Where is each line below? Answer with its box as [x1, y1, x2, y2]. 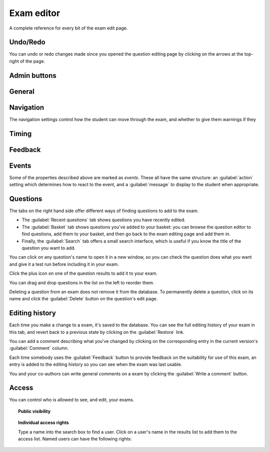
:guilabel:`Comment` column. [9, 345, 69, 351]
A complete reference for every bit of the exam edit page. [9, 25, 128, 31]
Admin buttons [9, 71, 57, 80]
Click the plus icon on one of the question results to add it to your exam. [9, 270, 157, 276]
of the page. [20, 58, 45, 64]
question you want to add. [21, 245, 76, 251]
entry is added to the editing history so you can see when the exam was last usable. [9, 361, 182, 367]
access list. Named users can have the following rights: [18, 436, 132, 442]
